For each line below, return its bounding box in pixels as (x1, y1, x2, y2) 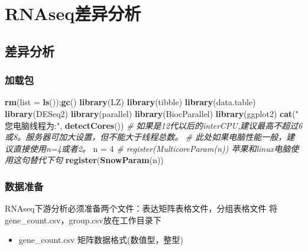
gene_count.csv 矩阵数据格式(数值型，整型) (18, 233, 183, 246)
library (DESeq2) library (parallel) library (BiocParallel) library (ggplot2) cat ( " (5, 107, 299, 119)
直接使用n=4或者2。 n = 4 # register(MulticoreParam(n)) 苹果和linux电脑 (12, 142, 291, 154)
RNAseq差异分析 (5, 1, 141, 25)
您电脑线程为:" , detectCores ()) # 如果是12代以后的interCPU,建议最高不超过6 (5, 119, 303, 131)
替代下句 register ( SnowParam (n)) (29, 154, 164, 166)
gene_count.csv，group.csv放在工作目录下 (5, 213, 161, 226)
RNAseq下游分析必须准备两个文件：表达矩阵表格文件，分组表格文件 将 (5, 202, 278, 215)
